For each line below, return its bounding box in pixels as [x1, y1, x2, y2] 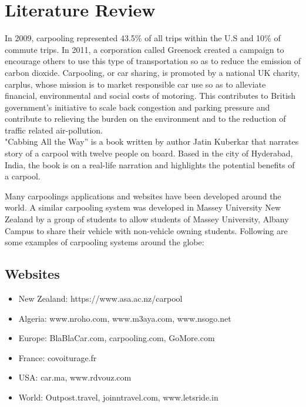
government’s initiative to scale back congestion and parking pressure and [5, 101, 270, 113]
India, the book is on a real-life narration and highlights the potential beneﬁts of [5, 158, 295, 171]
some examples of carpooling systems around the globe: [5, 236, 204, 248]
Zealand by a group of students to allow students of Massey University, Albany [5, 213, 289, 225]
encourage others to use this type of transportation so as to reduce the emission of [5, 55, 301, 67]
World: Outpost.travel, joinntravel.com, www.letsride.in [18, 391, 218, 403]
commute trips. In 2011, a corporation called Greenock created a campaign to [5, 43, 284, 55]
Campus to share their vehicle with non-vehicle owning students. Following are [5, 224, 288, 236]
